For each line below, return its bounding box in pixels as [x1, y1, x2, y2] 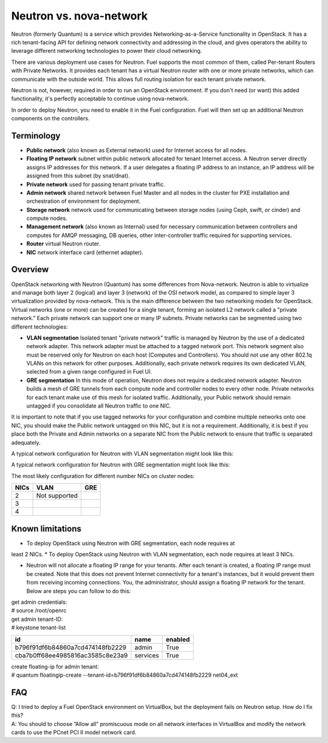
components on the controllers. [11, 115, 90, 122]
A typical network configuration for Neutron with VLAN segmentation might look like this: [11, 450, 234, 457]
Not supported [36, 491, 78, 500]
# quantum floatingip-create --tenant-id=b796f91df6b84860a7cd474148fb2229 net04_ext [11, 671, 238, 679]
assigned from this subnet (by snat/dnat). [26, 172, 130, 179]
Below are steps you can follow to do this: [26, 587, 131, 595]
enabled [166, 635, 190, 643]
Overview [11, 264, 49, 275]
